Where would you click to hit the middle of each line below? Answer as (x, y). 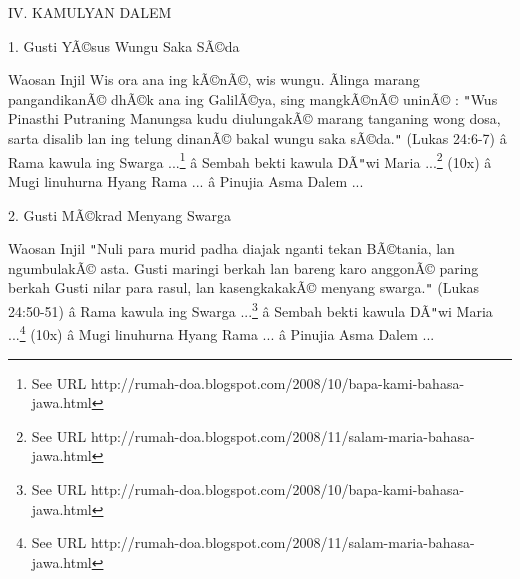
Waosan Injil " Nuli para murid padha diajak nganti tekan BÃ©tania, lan (231, 248)
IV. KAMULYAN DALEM (90, 12)
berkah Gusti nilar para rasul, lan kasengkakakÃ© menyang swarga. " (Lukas (244, 287)
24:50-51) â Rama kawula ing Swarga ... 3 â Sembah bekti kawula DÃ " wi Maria (250, 309)
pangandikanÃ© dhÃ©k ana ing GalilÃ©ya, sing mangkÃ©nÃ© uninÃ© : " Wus (253, 98)
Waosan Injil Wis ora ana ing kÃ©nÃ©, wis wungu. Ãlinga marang (214, 79)
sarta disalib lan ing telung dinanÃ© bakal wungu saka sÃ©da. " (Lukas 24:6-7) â (257, 138)
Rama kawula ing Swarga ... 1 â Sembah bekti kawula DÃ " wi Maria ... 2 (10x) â (250, 160)
